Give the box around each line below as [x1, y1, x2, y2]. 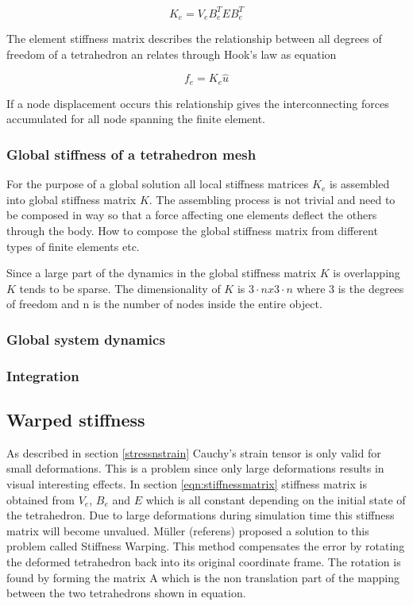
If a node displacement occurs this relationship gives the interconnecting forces [6, 95, 389, 111]
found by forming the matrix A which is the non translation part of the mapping [6, 569, 400, 585]
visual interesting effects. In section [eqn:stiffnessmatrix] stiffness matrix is [6, 476, 367, 492]
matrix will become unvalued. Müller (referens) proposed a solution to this [6, 522, 369, 538]
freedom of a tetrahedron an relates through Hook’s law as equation [6, 45, 337, 62]
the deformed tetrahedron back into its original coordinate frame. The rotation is [6, 554, 401, 570]
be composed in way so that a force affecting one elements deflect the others [6, 207, 377, 223]
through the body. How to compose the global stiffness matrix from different [6, 222, 378, 238]
